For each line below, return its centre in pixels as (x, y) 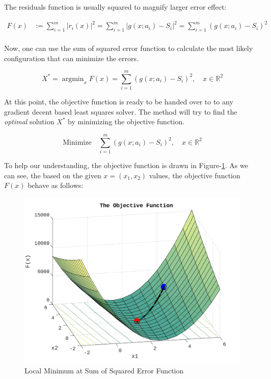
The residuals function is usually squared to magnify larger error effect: (115, 7)
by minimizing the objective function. (126, 121)
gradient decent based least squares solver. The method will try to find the (121, 111)
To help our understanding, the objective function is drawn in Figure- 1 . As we (126, 165)
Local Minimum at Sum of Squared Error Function (104, 371)
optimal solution (29, 121)
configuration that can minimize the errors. (71, 58)
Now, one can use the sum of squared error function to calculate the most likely (129, 48)
